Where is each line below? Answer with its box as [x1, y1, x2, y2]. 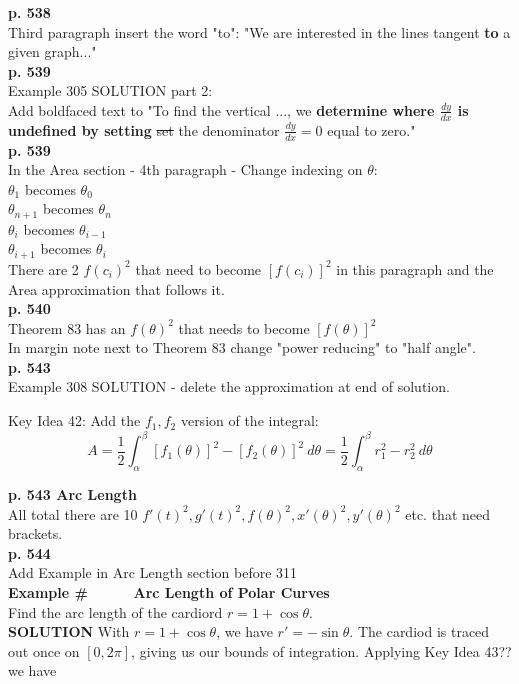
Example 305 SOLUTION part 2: [8, 80, 213, 101]
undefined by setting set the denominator [8, 119, 280, 140]
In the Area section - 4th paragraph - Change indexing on [8, 159, 363, 180]
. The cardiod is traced [349, 621, 490, 642]
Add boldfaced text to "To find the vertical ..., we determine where [8, 99, 435, 120]
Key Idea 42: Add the [8, 410, 141, 431]
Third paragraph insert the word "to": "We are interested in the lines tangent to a [8, 21, 511, 42]
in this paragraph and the [336, 258, 494, 279]
